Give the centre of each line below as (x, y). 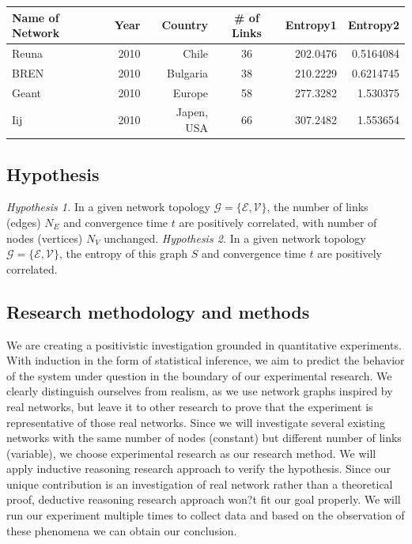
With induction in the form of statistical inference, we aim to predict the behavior (206, 360)
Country (185, 25)
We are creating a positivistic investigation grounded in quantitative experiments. (204, 344)
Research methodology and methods (158, 311)
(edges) (24, 222)
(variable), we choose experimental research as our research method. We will (191, 453)
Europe (191, 92)
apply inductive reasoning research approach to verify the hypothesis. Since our (198, 468)
